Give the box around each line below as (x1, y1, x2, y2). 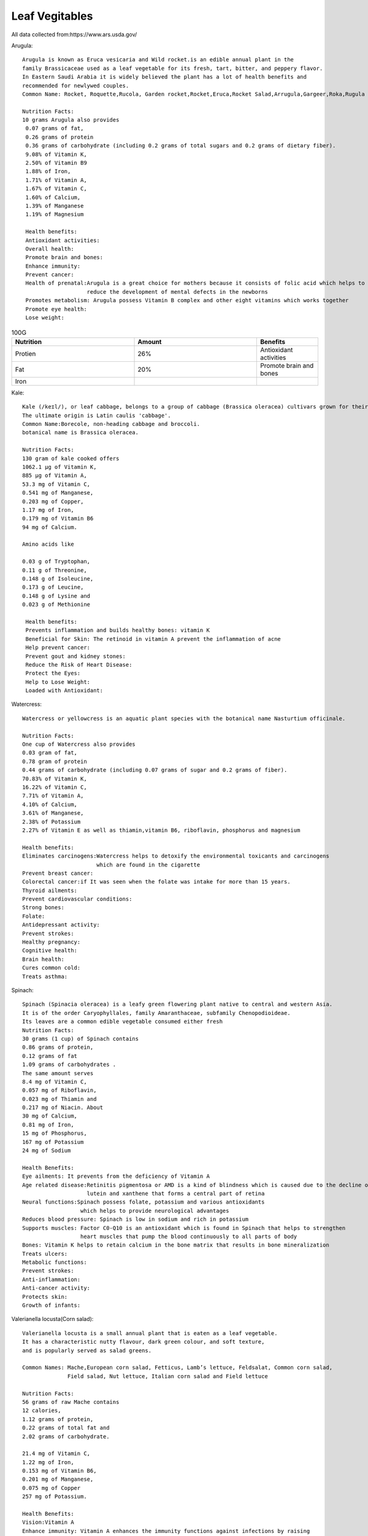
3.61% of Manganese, (22, 810, 84, 817)
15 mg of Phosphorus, (22, 1130, 87, 1137)
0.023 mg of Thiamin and (22, 1095, 97, 1102)
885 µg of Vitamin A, (22, 472, 87, 479)
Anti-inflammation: (22, 1275, 81, 1283)
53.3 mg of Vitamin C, (22, 480, 91, 488)
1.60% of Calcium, (25, 194, 81, 201)
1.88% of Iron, (25, 168, 71, 175)
